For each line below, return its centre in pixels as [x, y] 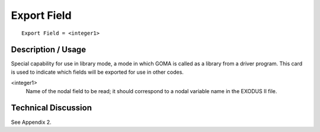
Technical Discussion [51, 108]
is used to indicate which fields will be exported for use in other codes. [97, 72]
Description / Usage [48, 50]
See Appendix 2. [31, 122]
